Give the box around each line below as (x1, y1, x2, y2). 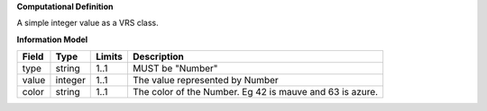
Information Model (16, 34, 88, 45)
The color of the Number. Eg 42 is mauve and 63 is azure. (132, 86, 379, 98)
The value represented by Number (132, 74, 279, 87)
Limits (96, 50, 124, 63)
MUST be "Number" (132, 63, 218, 75)
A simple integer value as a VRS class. (16, 18, 159, 29)
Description (132, 50, 185, 63)
